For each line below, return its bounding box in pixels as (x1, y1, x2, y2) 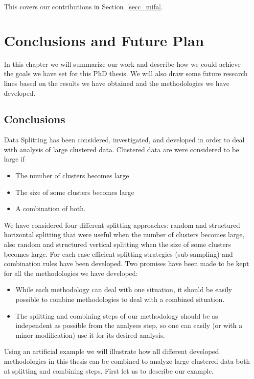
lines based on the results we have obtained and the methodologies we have (4, 78, 230, 88)
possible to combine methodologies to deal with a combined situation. (15, 294, 225, 304)
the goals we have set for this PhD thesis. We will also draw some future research (4, 68, 248, 79)
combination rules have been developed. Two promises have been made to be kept (4, 258, 249, 269)
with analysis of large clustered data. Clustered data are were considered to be (4, 144, 239, 154)
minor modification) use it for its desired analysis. (15, 329, 165, 340)
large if (4, 154, 25, 164)
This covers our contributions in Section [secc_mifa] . (4, 1, 163, 11)
